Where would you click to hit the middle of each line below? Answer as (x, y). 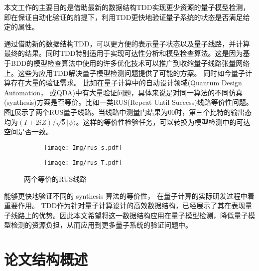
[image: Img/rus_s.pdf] (83, 147)
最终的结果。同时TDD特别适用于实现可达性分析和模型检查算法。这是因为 (124, 53)
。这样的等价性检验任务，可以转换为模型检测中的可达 (163, 122)
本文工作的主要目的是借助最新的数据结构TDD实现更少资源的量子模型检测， (127, 7)
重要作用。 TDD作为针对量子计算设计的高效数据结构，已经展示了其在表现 (125, 205)
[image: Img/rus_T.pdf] (83, 163)
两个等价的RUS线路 (56, 179)
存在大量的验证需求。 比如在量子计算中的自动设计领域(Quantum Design (126, 83)
